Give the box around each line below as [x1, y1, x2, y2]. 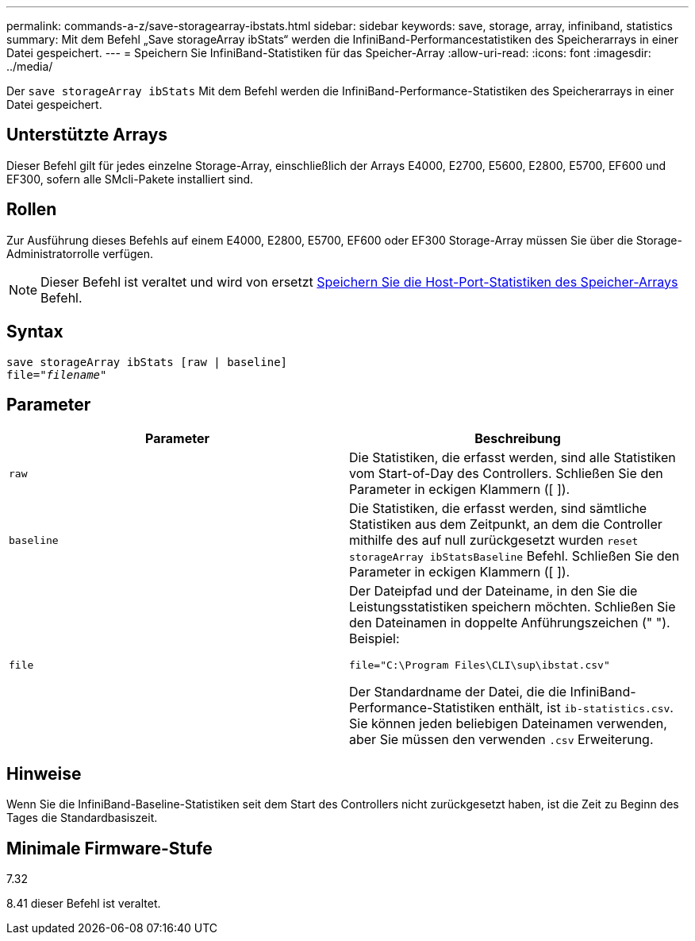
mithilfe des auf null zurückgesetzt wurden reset [349, 532, 639, 549]
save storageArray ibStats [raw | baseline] [6, 355, 288, 368]
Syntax [6, 322, 63, 342]
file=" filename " [6, 368, 107, 381]
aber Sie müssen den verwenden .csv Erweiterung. [349, 731, 654, 748]
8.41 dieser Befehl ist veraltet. [6, 897, 161, 911]
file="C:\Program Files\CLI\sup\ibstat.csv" [349, 659, 610, 672]
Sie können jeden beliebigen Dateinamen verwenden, [349, 715, 667, 732]
